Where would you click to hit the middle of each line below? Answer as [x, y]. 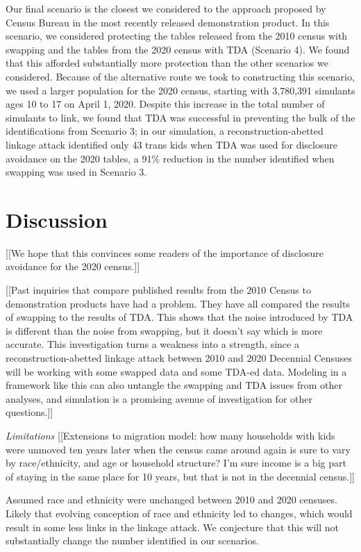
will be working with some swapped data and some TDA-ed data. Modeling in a [176, 371]
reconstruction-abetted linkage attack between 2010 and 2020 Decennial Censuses [179, 358]
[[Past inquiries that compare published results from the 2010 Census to [158, 290]
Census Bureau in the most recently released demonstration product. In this [168, 22]
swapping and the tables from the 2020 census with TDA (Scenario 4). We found [178, 49]
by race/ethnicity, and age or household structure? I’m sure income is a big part [176, 463]
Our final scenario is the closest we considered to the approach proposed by [166, 8]
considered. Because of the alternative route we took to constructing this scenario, [180, 76]
